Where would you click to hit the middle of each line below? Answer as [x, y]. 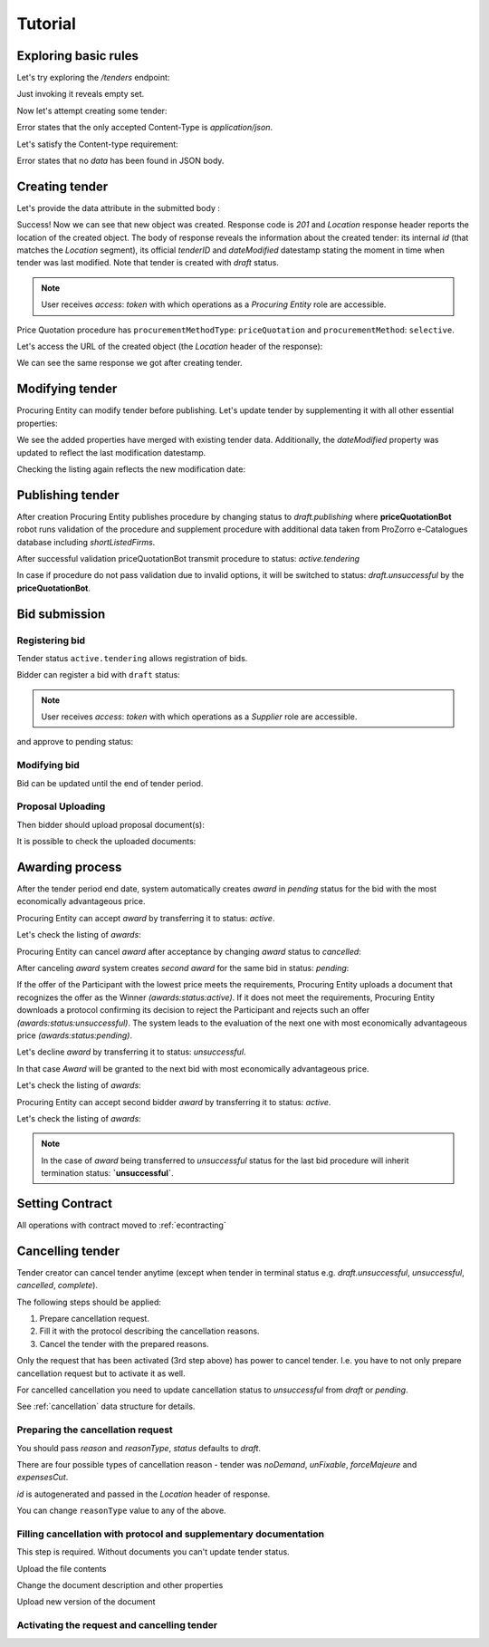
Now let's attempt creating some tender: [92, 111]
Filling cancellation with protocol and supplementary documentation [171, 1534]
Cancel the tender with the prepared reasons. [124, 1344]
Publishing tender [68, 495]
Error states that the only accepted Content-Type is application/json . [145, 128]
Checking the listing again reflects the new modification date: [131, 469]
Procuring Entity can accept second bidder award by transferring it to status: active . [174, 1102]
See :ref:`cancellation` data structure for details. [106, 1406]
